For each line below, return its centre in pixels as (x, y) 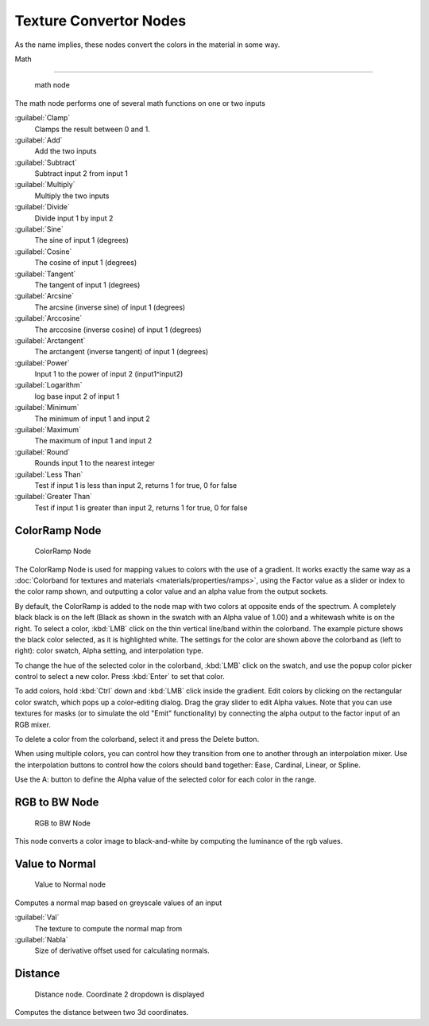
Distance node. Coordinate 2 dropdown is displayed (120, 994)
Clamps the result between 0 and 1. (92, 129)
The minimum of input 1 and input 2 (92, 419)
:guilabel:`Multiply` (45, 185)
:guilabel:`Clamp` (43, 118)
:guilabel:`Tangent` (45, 274)
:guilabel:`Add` (39, 140)
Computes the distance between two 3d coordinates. (102, 1012)
